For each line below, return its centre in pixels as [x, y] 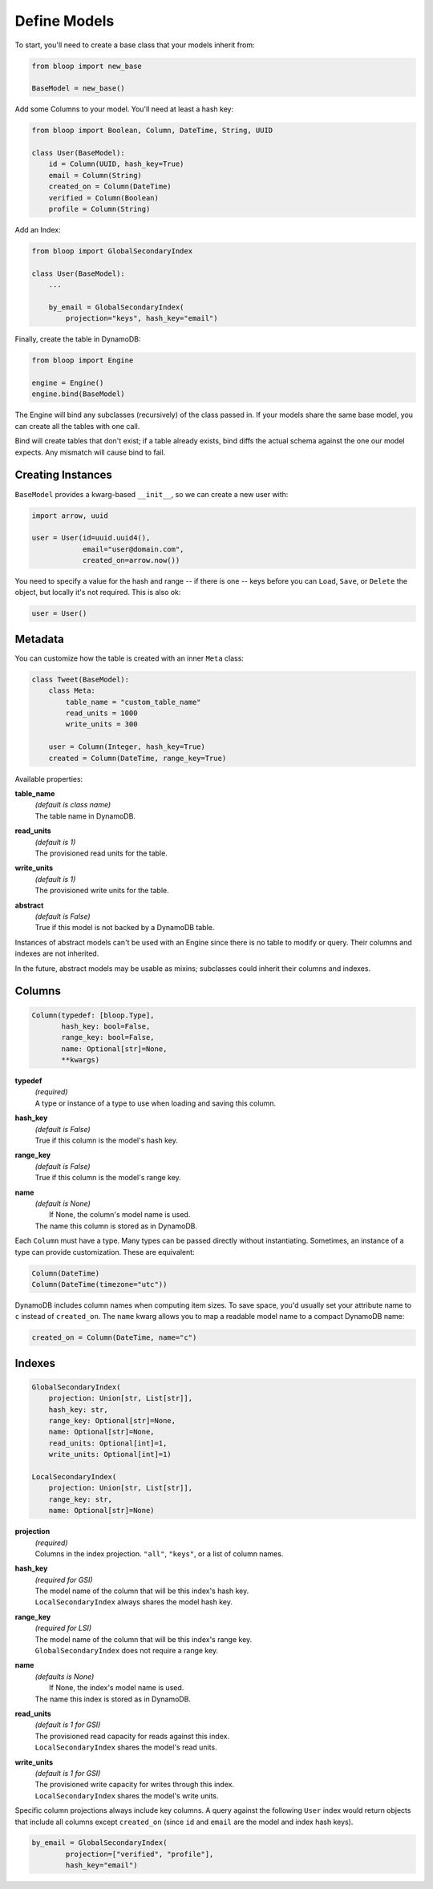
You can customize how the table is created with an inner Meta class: [129, 658]
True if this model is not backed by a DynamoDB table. [125, 928]
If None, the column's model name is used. [120, 1215]
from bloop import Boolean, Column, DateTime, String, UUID [152, 131]
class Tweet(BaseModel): [81, 679]
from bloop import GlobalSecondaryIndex [112, 251]
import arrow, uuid [70, 516]
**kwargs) [81, 1060]
